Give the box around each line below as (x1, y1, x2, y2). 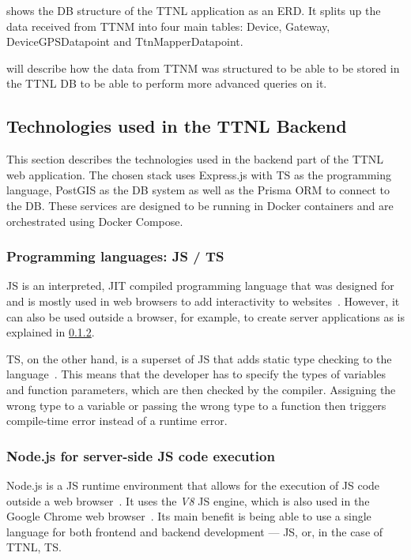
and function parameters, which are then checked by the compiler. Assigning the (6, 381, 396, 397)
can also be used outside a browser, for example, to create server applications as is (6, 308, 405, 325)
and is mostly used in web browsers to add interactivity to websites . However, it (6, 292, 400, 309)
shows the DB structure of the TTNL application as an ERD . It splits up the (6, 2, 381, 18)
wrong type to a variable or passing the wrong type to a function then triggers (6, 397, 386, 413)
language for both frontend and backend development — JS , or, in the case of (6, 523, 383, 539)
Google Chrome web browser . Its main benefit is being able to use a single (6, 508, 371, 524)
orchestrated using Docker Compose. (6, 212, 183, 229)
